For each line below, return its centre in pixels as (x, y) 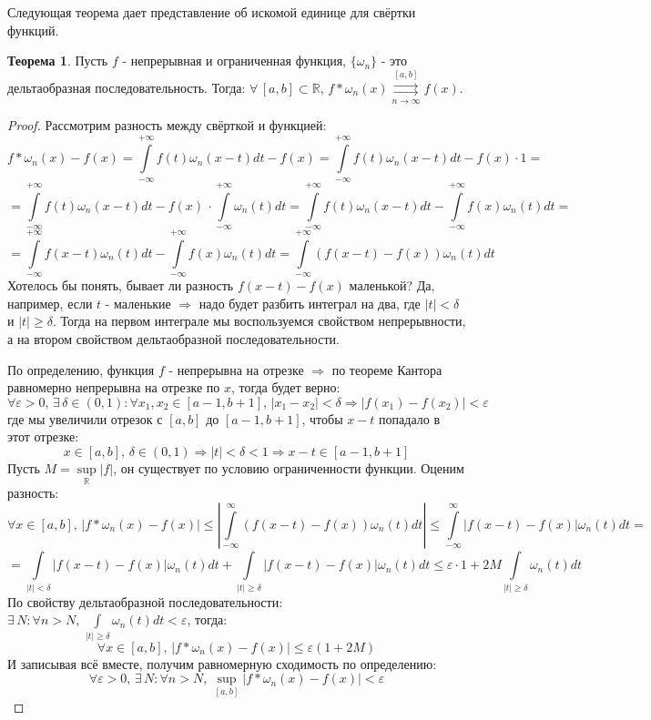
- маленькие (138, 303)
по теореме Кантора (387, 369)
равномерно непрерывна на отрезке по (114, 387)
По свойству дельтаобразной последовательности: (145, 601)
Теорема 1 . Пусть (58, 61)
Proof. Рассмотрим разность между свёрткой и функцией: (167, 124)
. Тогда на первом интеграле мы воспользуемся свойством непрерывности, (259, 321)
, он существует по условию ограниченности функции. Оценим (289, 467)
